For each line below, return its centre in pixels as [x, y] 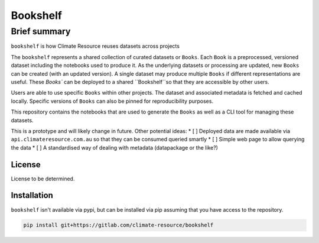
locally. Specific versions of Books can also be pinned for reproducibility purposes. [112, 101]
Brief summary [41, 31]
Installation [32, 195]
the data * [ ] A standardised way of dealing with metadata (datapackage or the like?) [115, 147]
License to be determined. [43, 179]
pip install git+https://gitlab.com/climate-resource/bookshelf [118, 225]
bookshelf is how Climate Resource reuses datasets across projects [95, 46]
